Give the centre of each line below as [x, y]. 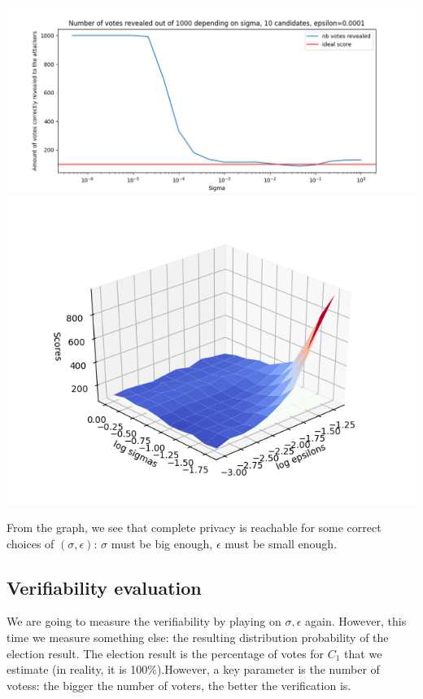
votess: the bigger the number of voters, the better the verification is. [179, 685]
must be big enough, [162, 543]
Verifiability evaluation [104, 587]
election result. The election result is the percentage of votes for [166, 653]
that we [363, 653]
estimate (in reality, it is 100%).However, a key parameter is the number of [193, 669]
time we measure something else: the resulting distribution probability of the [198, 637]
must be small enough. [281, 543]
